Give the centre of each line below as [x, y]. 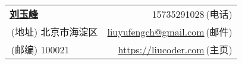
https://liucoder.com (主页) [175, 49]
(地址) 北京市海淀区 [54, 32]
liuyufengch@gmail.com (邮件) [170, 32]
